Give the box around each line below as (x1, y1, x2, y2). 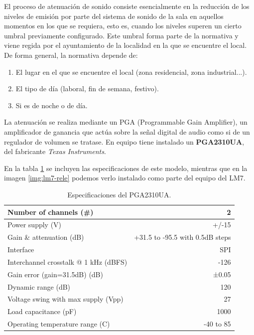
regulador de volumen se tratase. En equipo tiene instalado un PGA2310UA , (4, 136, 245, 147)
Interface (7, 244, 34, 255)
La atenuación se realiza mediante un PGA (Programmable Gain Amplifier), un (4, 117, 248, 127)
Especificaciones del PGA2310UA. (67, 189, 171, 199)
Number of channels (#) (7, 206, 94, 217)
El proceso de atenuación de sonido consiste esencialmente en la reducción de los (4, 1, 250, 11)
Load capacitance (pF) (7, 306, 77, 317)
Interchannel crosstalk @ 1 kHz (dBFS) (7, 256, 127, 267)
